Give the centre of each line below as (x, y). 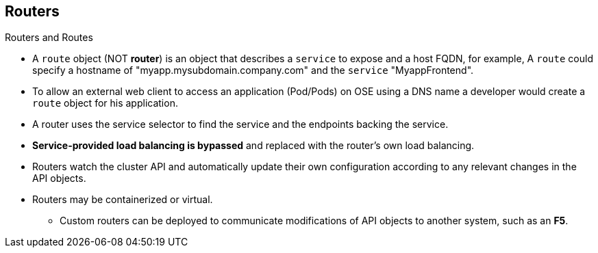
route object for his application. (105, 103)
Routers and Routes (49, 38)
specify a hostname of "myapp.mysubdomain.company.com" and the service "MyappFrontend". (253, 70)
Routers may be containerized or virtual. (123, 200)
